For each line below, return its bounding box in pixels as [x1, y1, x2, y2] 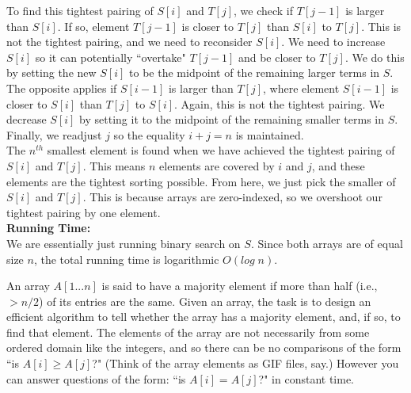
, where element [263, 79, 340, 96]
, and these [311, 157, 365, 174]
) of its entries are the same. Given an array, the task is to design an [39, 292, 371, 309]
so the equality [113, 126, 185, 143]
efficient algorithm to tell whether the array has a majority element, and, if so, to [6, 308, 401, 325]
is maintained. [235, 126, 304, 143]
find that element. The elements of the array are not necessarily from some [6, 323, 370, 340]
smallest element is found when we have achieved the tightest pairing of [47, 142, 395, 158]
